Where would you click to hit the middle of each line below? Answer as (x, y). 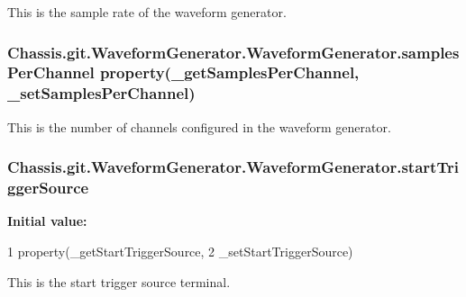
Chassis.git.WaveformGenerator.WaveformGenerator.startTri (233, 167)
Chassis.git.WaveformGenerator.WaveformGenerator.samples (233, 52)
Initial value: (47, 221)
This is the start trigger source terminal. (119, 281)
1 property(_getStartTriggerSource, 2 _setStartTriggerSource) (180, 251)
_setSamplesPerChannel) (101, 93)
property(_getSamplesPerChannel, (229, 72)
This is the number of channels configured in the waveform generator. (199, 126)
